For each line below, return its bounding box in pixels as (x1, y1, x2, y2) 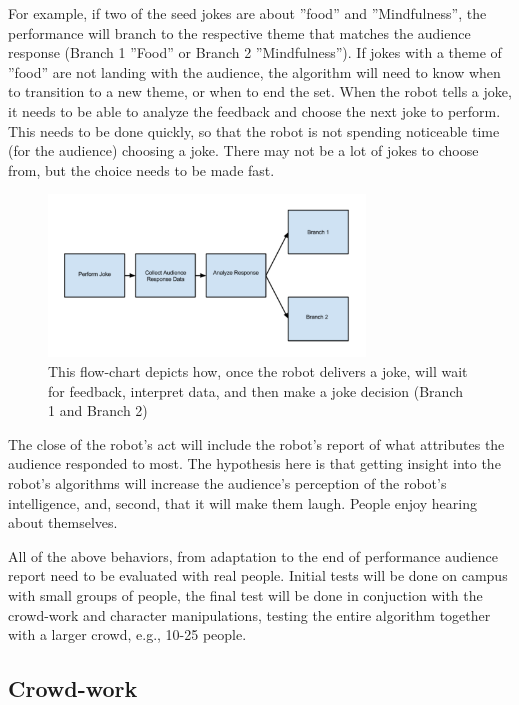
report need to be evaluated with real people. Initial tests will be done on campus (8, 565, 508, 586)
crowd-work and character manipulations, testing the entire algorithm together (8, 604, 491, 625)
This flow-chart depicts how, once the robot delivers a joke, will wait (48, 360, 468, 381)
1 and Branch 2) (48, 400, 148, 421)
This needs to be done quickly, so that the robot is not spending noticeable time (8, 120, 500, 141)
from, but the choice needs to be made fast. (8, 159, 275, 180)
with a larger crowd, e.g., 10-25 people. (8, 624, 247, 645)
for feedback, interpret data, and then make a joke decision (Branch (48, 380, 463, 401)
